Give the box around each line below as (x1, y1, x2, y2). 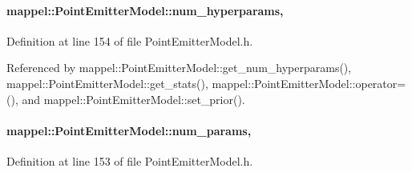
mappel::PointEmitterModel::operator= (212, 74, 406, 91)
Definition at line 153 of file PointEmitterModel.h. (6, 152, 253, 169)
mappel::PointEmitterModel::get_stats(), (6, 74, 208, 91)
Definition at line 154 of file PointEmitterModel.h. (6, 32, 253, 49)
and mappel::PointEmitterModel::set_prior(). (22, 90, 245, 107)
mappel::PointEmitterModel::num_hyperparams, (6, 2, 284, 18)
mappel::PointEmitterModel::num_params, (6, 122, 252, 138)
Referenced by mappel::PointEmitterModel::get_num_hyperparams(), (6, 59, 352, 76)
